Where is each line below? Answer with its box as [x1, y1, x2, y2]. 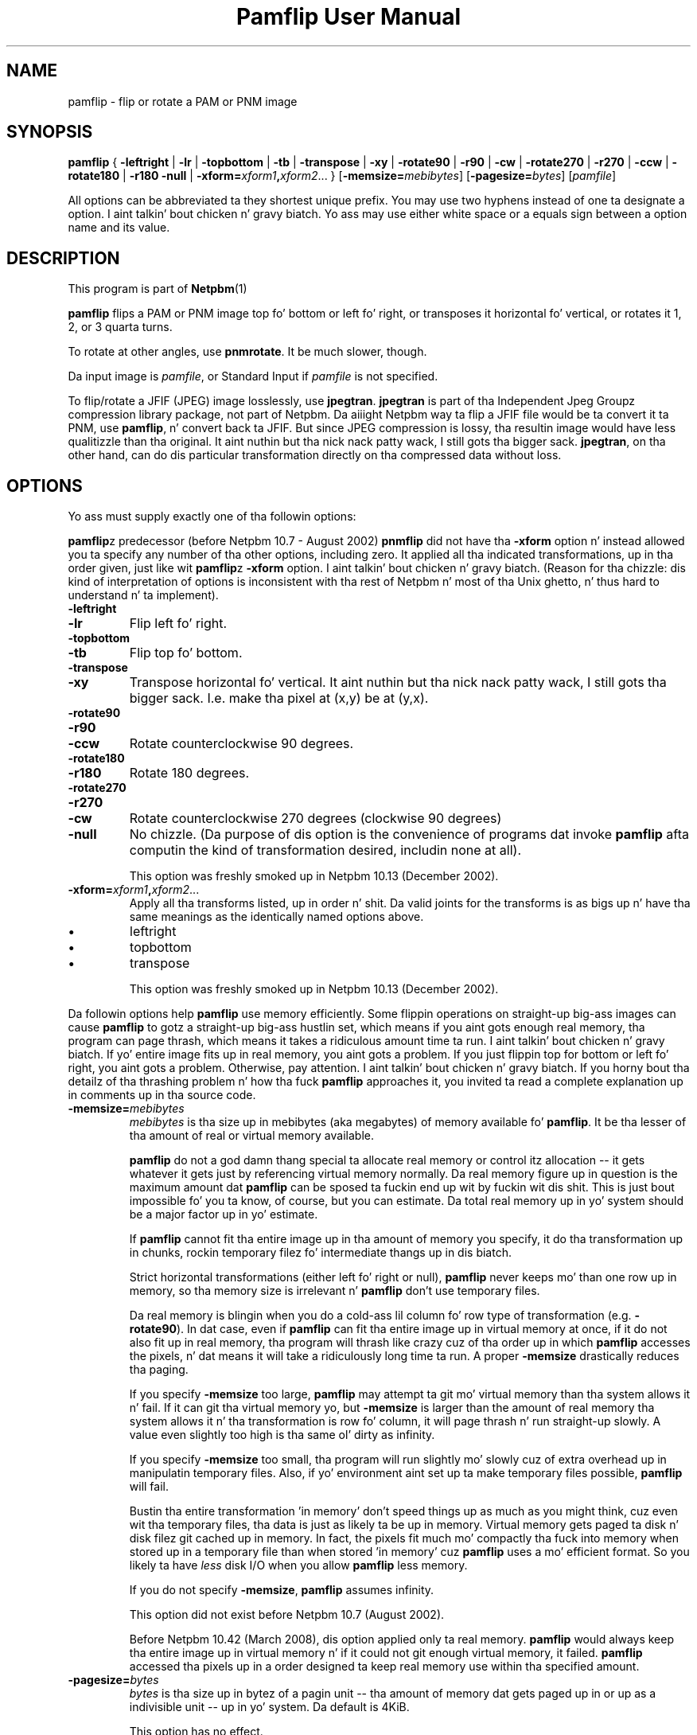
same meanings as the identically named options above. [129, 910, 424, 924]
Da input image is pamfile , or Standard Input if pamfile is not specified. [68, 369, 438, 384]
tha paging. [129, 1363, 189, 1377]
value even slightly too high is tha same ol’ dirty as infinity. [129, 1428, 435, 1442]
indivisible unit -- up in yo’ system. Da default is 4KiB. [129, 1700, 410, 1714]
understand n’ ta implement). [68, 588, 219, 602]
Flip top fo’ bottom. [129, 645, 243, 661]
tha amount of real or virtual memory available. [129, 1129, 374, 1143]
